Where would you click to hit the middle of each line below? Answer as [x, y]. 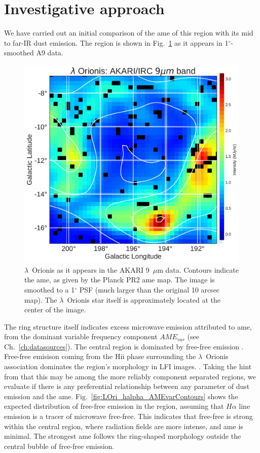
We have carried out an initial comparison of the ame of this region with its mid [129, 33]
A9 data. [50, 53]
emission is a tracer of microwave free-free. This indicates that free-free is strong [128, 416]
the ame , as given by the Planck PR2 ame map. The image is [120, 280]
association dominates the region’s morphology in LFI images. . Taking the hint [128, 366]
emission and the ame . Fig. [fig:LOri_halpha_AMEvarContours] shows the [121, 396]
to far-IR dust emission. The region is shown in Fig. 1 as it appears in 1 [116, 42]
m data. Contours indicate [198, 269]
